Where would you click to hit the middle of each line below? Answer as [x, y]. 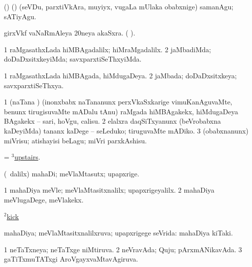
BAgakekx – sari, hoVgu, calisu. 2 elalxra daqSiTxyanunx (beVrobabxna [112, 121]
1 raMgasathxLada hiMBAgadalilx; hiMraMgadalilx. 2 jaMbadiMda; [108, 49]
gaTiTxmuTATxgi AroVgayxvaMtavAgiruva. [71, 259]
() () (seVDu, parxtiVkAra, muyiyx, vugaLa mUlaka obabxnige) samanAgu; [119, 6]
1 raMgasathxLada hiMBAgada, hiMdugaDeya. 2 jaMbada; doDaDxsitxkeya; [120, 75]
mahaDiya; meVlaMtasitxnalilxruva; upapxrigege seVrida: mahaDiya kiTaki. [119, 233]
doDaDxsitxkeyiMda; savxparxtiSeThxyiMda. [73, 59]
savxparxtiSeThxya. [34, 85]
